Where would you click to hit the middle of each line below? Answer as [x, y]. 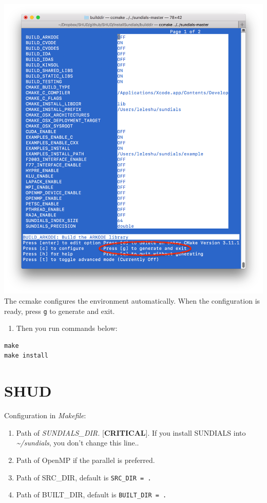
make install [26, 356]
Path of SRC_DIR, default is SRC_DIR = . [84, 477]
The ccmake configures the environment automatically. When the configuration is [132, 301]
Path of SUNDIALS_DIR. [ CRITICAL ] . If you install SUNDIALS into [131, 432]
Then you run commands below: [67, 328]
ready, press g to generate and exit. [60, 311]
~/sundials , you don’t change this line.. [78, 443]
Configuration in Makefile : [45, 415]
